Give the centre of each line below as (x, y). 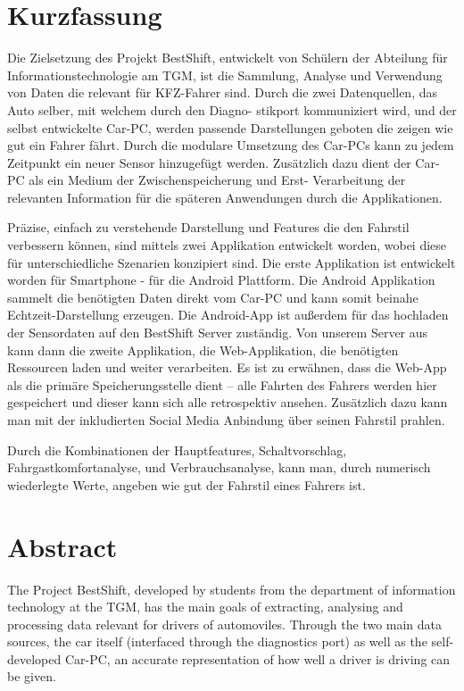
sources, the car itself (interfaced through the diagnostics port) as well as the (217, 641)
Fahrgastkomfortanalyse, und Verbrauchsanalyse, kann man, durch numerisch (219, 467)
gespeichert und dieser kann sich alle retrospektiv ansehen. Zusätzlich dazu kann (228, 402)
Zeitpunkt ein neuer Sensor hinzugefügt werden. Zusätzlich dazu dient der (209, 162)
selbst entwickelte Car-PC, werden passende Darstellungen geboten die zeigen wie (230, 127)
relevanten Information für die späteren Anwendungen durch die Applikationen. (225, 197)
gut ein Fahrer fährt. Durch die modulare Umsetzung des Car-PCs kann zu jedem (231, 145)
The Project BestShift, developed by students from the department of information (232, 589)
